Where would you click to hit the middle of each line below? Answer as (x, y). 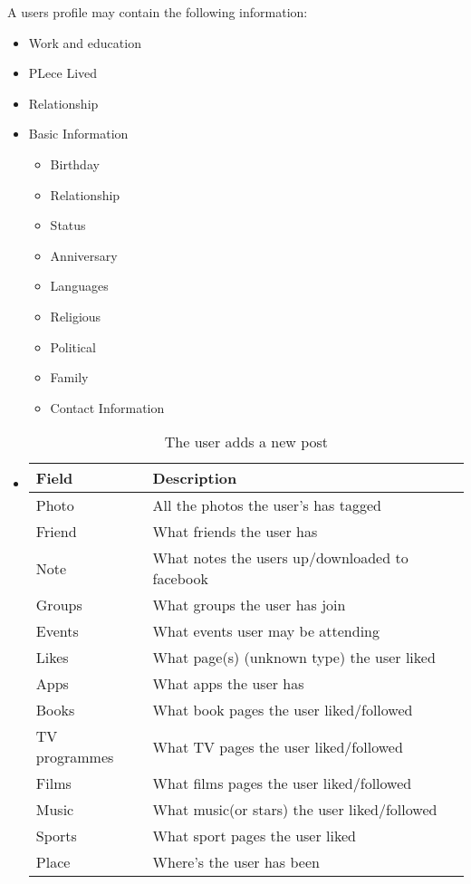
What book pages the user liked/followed (283, 710)
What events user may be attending (266, 631)
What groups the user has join (249, 605)
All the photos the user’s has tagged (267, 505)
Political (73, 346)
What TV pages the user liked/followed (278, 746)
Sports (56, 836)
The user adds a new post (246, 442)
